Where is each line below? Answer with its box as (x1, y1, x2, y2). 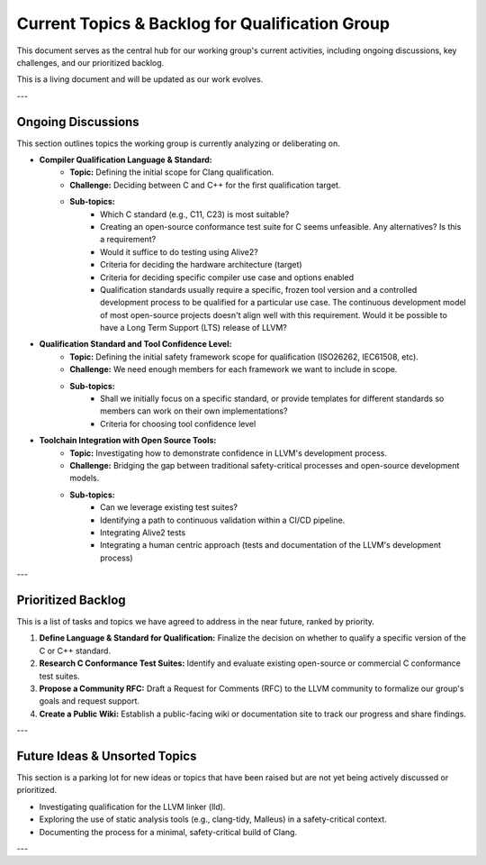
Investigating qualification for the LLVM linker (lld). (39, 801, 226, 812)
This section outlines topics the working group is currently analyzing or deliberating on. (16, 138, 341, 149)
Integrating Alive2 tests (100, 527, 186, 538)
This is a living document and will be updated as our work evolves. (16, 74, 264, 85)
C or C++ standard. (39, 645, 112, 656)
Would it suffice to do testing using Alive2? (100, 246, 258, 257)
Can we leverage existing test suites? (100, 502, 238, 513)
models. (69, 473, 100, 484)
